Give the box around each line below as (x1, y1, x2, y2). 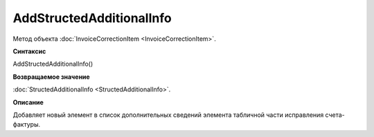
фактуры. (12, 120, 41, 129)
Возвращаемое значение (12, 73, 90, 81)
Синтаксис (12, 47, 46, 55)
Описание (12, 98, 44, 107)
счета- (325, 111, 346, 119)
